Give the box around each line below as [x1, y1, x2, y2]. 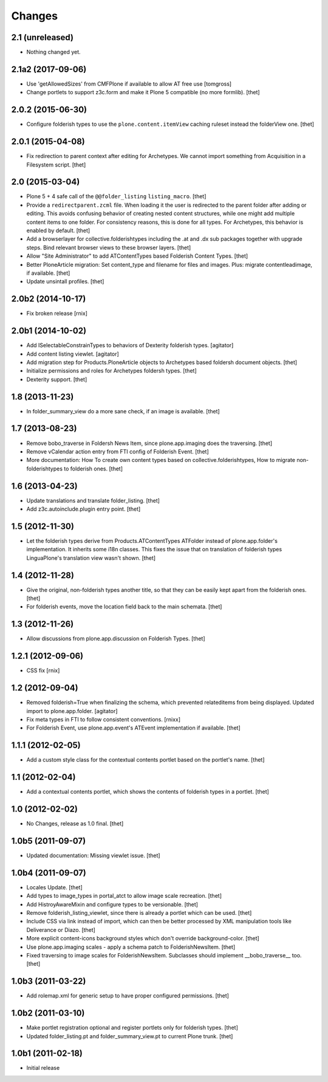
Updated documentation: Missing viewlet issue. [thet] [26, 852, 160, 859]
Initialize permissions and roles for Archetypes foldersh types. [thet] [26, 367, 197, 374]
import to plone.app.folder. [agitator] [26, 707, 118, 714]
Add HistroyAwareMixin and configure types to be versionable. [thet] [26, 900, 199, 908]
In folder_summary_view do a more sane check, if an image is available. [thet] [26, 407, 220, 415]
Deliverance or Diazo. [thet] [26, 926, 95, 933]
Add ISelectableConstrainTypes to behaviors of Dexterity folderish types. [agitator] [26, 342, 234, 349]
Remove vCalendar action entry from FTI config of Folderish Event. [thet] [26, 447, 209, 455]
